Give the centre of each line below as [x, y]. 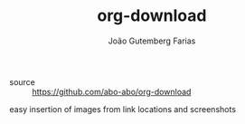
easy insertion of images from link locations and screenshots [123, 109]
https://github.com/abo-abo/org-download [112, 91]
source [23, 81]
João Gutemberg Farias [152, 41]
